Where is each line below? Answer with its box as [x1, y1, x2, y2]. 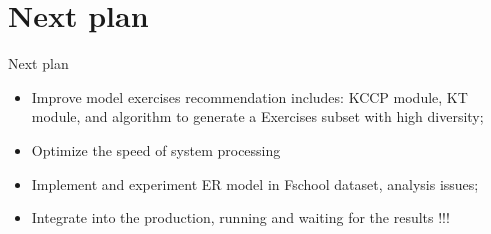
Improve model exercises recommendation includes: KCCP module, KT [31, 86, 468, 107]
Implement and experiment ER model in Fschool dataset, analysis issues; [31, 173, 479, 194]
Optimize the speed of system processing [31, 139, 281, 160]
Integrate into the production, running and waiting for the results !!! [31, 207, 450, 228]
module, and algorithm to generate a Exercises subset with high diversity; [31, 106, 484, 127]
